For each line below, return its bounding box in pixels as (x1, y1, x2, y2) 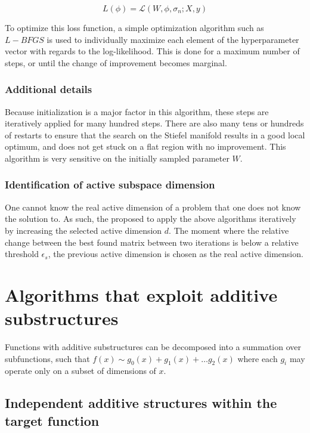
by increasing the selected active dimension (5, 224, 162, 236)
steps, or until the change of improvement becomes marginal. (5, 56, 227, 69)
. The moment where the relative (169, 224, 289, 236)
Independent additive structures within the (5, 394, 277, 412)
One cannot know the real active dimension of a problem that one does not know (5, 200, 301, 213)
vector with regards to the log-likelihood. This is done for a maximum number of (5, 45, 300, 57)
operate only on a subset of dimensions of (5, 364, 156, 377)
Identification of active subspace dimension (5, 177, 215, 192)
